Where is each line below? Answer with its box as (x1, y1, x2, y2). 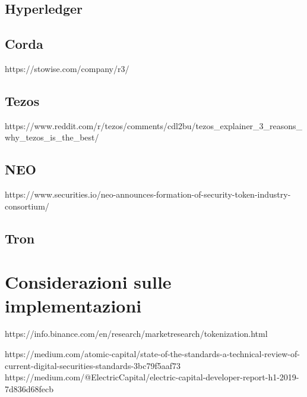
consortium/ (5, 199, 49, 212)
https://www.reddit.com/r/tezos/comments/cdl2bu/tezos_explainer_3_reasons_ (5, 119, 303, 132)
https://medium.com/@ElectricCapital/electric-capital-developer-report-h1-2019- (5, 371, 299, 383)
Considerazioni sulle (5, 270, 172, 294)
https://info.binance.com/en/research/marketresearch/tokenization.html (5, 327, 268, 340)
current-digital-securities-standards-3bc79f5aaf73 (5, 359, 181, 371)
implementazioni (5, 293, 142, 317)
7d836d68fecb (5, 382, 54, 395)
